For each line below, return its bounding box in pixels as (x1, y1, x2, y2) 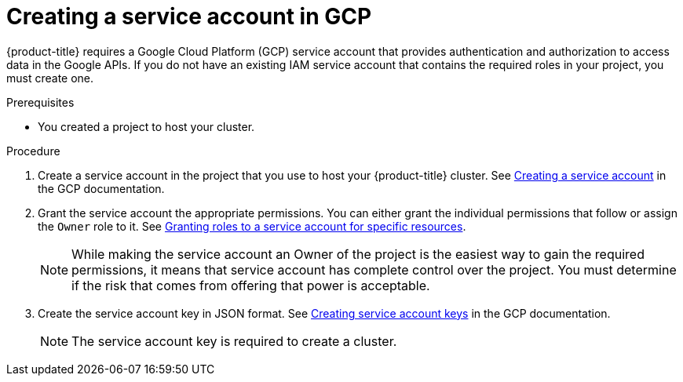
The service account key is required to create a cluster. (71, 333, 397, 349)
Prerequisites (6, 95, 75, 109)
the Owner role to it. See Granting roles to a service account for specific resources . (38, 219, 466, 233)
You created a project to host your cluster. (38, 119, 255, 133)
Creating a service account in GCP (6, 3, 372, 30)
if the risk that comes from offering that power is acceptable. (71, 277, 430, 293)
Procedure (6, 144, 60, 158)
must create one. (6, 71, 94, 85)
